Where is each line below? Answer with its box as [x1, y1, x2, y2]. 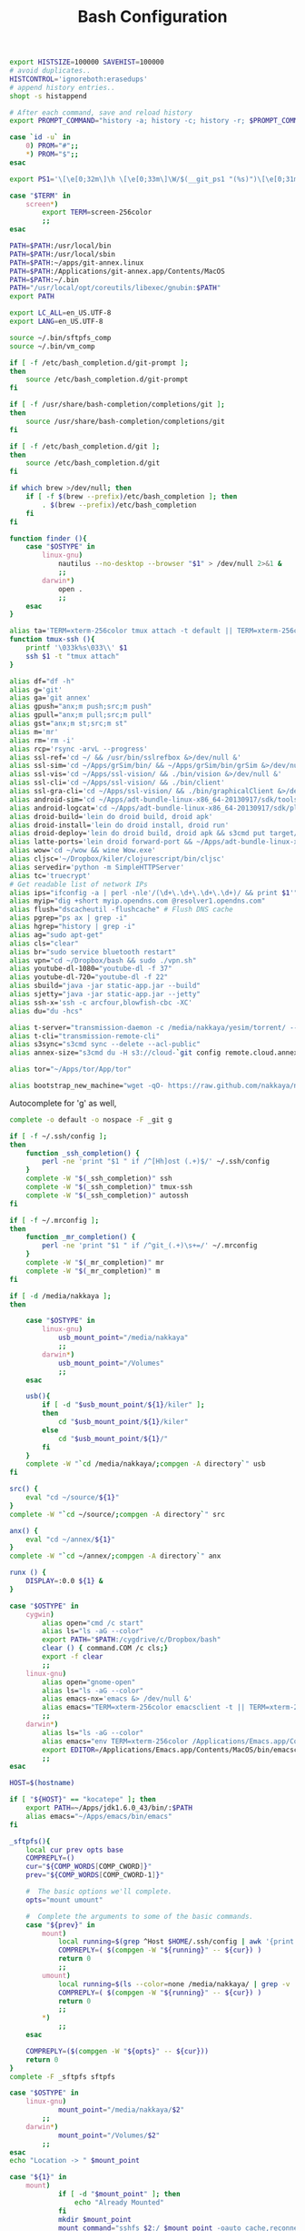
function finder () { [9, 534, 88, 543]
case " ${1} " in [9, 2173, 67, 2182]
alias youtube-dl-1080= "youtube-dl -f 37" [9, 964, 172, 974]
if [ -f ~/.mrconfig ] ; [9, 1216, 100, 1225]
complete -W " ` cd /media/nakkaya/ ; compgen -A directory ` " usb [25, 1459, 266, 1469]
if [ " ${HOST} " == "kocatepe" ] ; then [9, 1795, 156, 1804]
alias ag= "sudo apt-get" [9, 930, 103, 939]
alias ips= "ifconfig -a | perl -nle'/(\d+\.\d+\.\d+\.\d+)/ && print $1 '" [9, 888, 299, 897]
